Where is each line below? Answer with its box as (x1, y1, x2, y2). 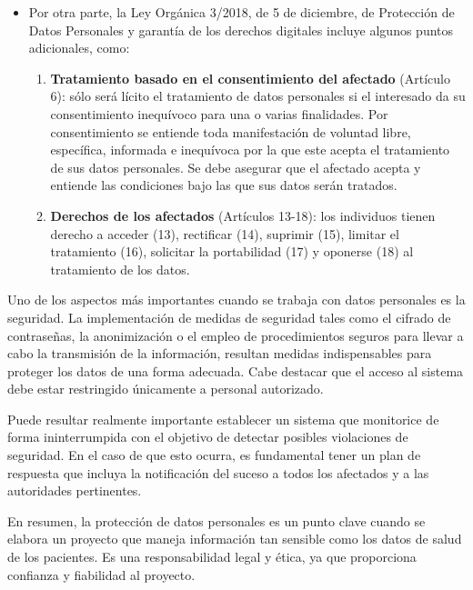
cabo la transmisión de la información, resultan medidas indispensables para (7, 344, 432, 363)
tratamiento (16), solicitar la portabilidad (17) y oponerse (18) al (50, 242, 414, 261)
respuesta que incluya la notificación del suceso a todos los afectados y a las (7, 463, 429, 482)
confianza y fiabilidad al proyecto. (7, 565, 196, 584)
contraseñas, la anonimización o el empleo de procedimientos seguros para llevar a (7, 325, 464, 345)
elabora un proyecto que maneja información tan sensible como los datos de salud (7, 529, 462, 548)
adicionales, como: (28, 38, 130, 57)
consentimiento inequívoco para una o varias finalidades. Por (50, 104, 388, 123)
